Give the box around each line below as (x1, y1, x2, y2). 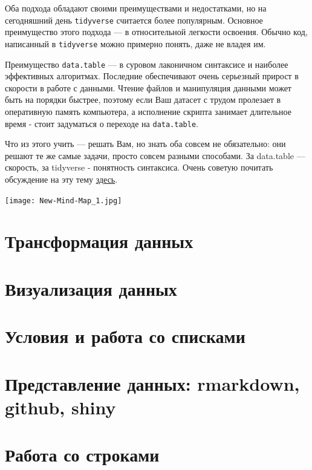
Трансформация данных (5, 229, 193, 253)
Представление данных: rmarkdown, (5, 371, 300, 396)
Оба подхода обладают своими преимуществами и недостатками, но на (5, 2, 267, 14)
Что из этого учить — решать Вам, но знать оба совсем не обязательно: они (5, 137, 286, 150)
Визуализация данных (5, 276, 177, 301)
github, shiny (5, 394, 116, 419)
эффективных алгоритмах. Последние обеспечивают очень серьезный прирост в (5, 70, 299, 82)
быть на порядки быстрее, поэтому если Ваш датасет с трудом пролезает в (5, 93, 281, 106)
